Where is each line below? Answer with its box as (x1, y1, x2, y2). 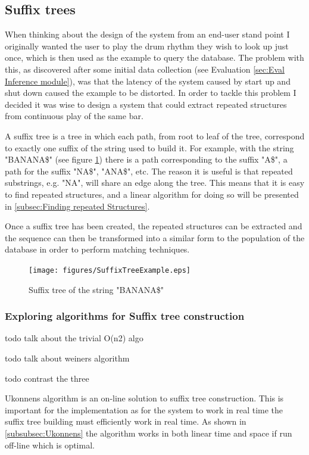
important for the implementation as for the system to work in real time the (5, 403, 283, 416)
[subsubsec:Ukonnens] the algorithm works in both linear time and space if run (5, 426, 292, 439)
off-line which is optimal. (5, 438, 95, 451)
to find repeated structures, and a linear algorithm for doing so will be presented (5, 188, 299, 200)
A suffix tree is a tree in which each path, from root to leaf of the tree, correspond (5, 129, 305, 142)
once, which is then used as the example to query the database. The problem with (5, 51, 304, 64)
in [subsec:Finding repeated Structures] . (5, 200, 150, 212)
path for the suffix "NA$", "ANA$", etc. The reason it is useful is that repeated (5, 164, 293, 177)
